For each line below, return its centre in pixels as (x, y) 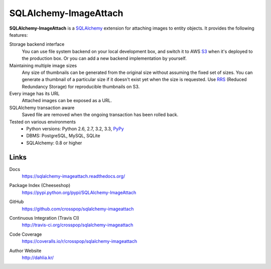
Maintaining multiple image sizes (43, 65)
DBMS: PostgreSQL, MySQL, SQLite (63, 136)
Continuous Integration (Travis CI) (44, 218)
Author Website (25, 250)
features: (19, 35)
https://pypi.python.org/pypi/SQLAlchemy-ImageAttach (79, 192)
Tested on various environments (43, 122)
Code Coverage (26, 234)
